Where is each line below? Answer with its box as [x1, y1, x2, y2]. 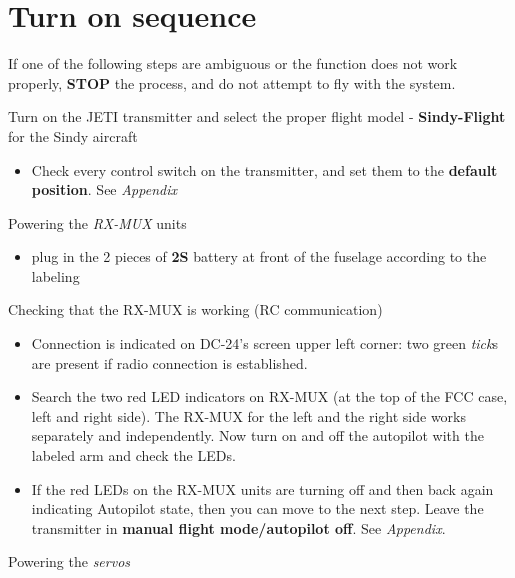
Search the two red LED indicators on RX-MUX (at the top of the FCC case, [31, 386, 508, 407]
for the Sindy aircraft [8, 125, 138, 146]
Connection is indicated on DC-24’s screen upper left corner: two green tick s [31, 333, 499, 354]
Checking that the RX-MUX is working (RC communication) [8, 299, 383, 320]
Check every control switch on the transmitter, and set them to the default [31, 159, 498, 180]
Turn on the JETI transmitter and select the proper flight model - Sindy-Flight [8, 106, 506, 127]
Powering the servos [8, 551, 131, 572]
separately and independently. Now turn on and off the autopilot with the [31, 425, 484, 446]
